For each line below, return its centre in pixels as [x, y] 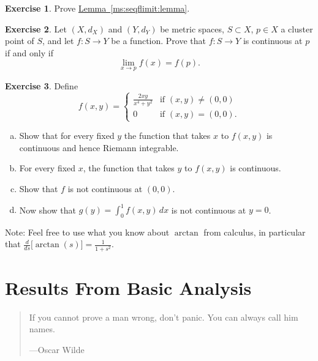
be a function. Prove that [158, 41]
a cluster [297, 28]
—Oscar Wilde [57, 349]
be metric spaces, [192, 28]
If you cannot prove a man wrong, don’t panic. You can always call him [164, 317]
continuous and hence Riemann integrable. [99, 147]
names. [42, 329]
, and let [58, 41]
